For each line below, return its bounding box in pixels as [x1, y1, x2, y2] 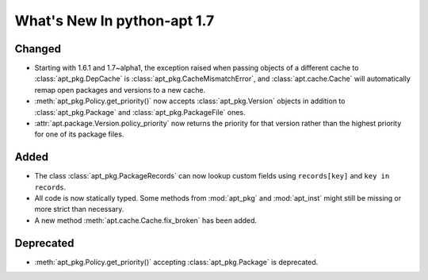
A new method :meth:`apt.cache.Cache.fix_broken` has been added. [34, 215, 258, 225]
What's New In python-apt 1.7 [14, 12, 215, 29]
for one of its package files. [34, 129, 124, 139]
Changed [14, 42, 61, 56]
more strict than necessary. [34, 205, 124, 214]
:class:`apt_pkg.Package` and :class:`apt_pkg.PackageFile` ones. [34, 107, 246, 117]
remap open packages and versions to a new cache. [34, 85, 206, 94]
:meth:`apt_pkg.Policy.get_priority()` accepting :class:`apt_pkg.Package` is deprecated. [34, 257, 319, 267]
